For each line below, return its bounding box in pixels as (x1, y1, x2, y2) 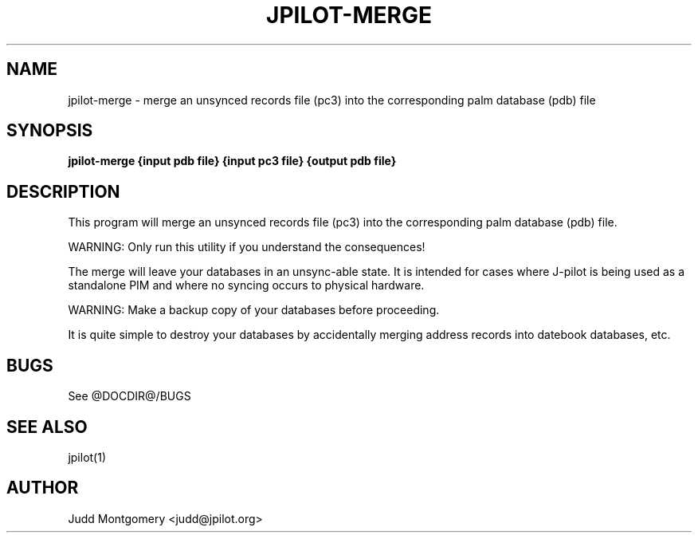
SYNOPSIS (6, 120, 93, 141)
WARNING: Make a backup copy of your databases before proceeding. (68, 303, 440, 317)
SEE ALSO (6, 416, 88, 437)
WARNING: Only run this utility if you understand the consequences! (68, 240, 425, 254)
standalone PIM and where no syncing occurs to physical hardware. (68, 278, 425, 293)
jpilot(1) (68, 450, 107, 464)
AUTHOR (6, 478, 79, 498)
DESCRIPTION (6, 181, 120, 202)
